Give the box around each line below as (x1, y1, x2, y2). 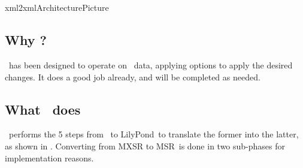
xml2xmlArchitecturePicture (5, 1, 109, 14)
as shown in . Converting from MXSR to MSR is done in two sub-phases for (5, 139, 286, 152)
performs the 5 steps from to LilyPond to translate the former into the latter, (8, 128, 299, 140)
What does (5, 100, 81, 118)
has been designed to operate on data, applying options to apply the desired (8, 58, 293, 71)
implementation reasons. (5, 151, 94, 164)
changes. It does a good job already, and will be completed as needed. (5, 70, 260, 83)
